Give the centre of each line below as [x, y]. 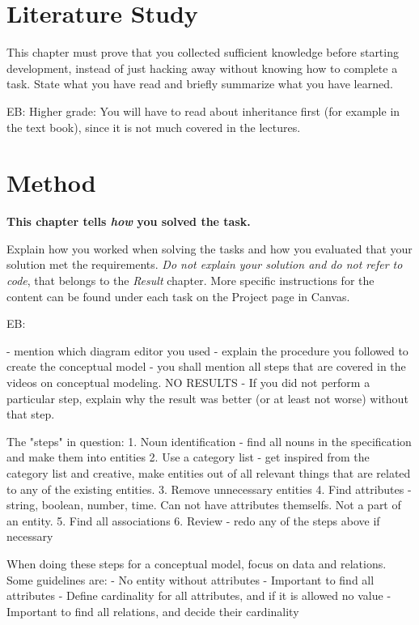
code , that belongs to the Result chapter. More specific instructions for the [190, 280]
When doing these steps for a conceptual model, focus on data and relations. [197, 563]
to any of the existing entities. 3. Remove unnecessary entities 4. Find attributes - [209, 489]
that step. [31, 414]
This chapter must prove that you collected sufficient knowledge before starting [203, 52]
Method [51, 183]
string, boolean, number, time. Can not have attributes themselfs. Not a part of [204, 505]
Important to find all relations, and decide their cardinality [153, 611]
